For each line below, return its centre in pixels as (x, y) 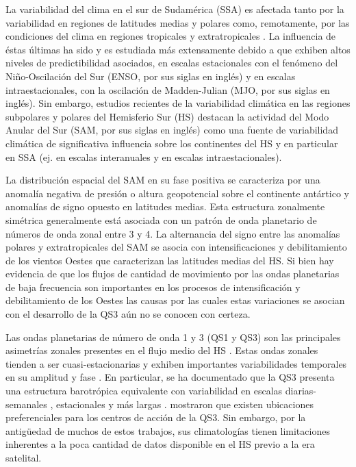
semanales (26, 404)
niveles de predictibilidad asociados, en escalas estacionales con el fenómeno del (172, 63)
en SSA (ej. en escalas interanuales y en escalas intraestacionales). (144, 156)
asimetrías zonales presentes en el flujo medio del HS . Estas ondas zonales (162, 350)
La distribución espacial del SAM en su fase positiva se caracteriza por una (163, 180)
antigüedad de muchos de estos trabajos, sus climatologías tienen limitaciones (168, 430)
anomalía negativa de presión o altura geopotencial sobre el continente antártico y (177, 193)
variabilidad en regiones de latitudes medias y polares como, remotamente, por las (178, 22)
